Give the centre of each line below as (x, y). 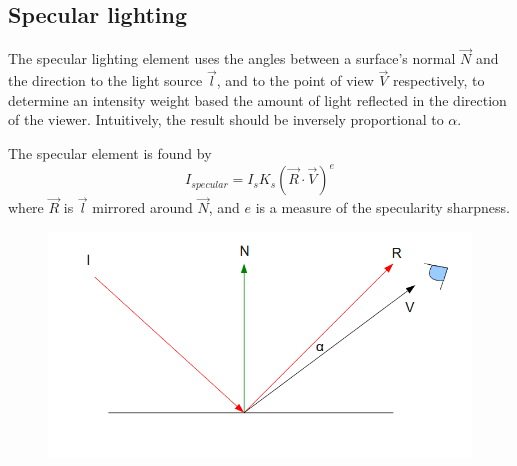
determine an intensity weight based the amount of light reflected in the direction (257, 99)
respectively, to (438, 80)
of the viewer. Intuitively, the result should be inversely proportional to (226, 119)
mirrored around (142, 207)
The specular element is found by (110, 153)
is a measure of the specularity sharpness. (382, 207)
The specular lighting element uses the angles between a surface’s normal (232, 58)
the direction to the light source (105, 80)
